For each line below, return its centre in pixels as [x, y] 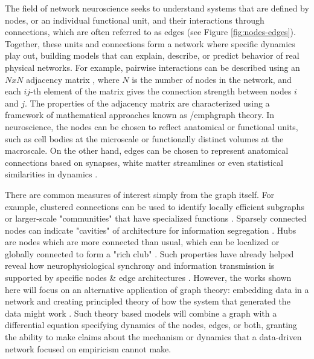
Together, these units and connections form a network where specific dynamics [150, 43]
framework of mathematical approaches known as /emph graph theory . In [140, 115]
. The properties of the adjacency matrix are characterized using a [147, 103]
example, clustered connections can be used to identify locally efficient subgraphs [155, 206]
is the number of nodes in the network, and [212, 79]
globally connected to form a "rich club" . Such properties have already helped [149, 253]
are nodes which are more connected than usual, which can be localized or [142, 242]
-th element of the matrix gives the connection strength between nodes [161, 91]
